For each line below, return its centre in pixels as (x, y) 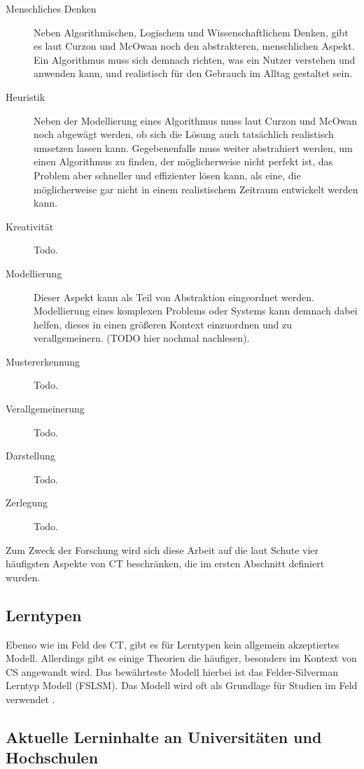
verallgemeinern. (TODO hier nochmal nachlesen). (142, 338)
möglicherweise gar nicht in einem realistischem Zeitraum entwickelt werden (196, 189)
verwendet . (30, 699)
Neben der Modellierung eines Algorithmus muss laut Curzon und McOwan (196, 120)
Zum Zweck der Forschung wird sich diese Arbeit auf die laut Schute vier (162, 549)
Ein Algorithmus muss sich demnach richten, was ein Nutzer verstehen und (195, 59)
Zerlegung (27, 503)
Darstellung (30, 456)
